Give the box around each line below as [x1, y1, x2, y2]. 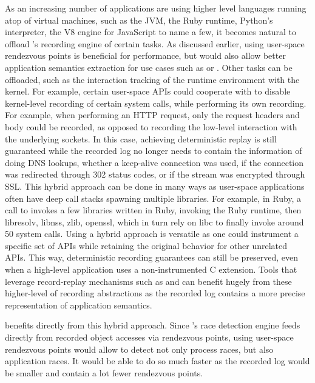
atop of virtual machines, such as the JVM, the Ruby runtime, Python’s [5, 13, 273, 26]
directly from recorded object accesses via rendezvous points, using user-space [5, 331, 294, 344]
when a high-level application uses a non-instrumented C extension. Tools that [5, 263, 297, 276]
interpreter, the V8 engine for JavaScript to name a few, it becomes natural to [5, 25, 296, 38]
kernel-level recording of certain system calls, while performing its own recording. [5, 96, 307, 109]
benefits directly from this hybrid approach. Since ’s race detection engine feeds [5, 319, 300, 331]
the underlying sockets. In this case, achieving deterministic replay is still [5, 132, 277, 145]
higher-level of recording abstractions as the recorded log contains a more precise [5, 287, 305, 299]
